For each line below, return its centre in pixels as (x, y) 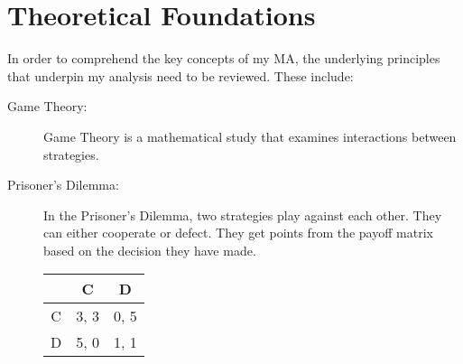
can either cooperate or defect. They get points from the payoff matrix (238, 233)
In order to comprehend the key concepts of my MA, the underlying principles (224, 58)
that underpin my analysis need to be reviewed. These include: (181, 75)
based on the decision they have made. (150, 250)
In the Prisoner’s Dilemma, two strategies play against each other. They (243, 215)
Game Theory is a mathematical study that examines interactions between (250, 136)
